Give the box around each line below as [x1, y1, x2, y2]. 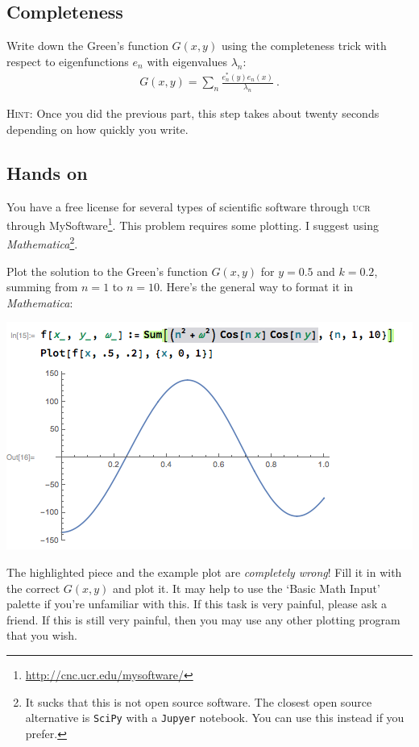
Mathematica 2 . [6, 233, 78, 252]
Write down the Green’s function [6, 37, 168, 54]
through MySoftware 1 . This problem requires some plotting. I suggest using [6, 215, 379, 233]
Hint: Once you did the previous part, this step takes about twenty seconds [6, 105, 380, 122]
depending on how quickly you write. [6, 120, 189, 137]
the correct [6, 579, 60, 596]
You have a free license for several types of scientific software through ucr [6, 198, 371, 215]
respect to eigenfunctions [6, 52, 129, 69]
